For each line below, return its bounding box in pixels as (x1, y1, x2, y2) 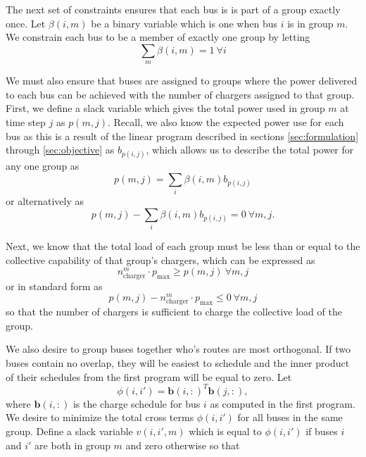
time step (6, 114, 46, 129)
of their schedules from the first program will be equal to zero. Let (6, 369, 292, 384)
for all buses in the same (237, 410, 343, 425)
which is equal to (189, 423, 262, 438)
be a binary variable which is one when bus (91, 15, 277, 30)
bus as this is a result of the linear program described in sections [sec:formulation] (6, 128, 359, 143)
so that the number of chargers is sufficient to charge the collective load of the (6, 304, 342, 319)
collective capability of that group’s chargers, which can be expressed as (6, 252, 315, 267)
